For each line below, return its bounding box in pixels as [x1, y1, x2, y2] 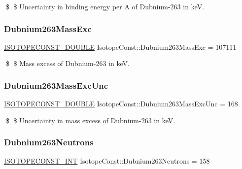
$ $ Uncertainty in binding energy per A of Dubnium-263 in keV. [5, 1, 205, 11]
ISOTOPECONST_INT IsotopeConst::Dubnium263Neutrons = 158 [4, 155, 210, 166]
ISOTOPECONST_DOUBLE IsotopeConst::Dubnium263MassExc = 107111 [4, 41, 237, 52]
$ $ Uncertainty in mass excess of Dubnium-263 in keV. [5, 115, 175, 125]
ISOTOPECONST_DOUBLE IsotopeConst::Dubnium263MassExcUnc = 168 [4, 99, 238, 109]
